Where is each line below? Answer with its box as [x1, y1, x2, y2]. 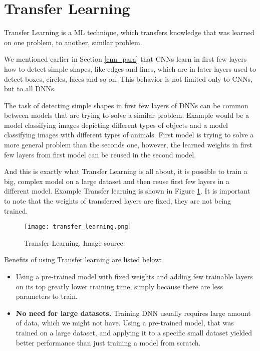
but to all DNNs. [4, 83, 56, 94]
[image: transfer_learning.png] [24, 223, 132, 231]
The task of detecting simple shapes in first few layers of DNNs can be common [4, 100, 248, 110]
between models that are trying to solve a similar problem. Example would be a [4, 110, 249, 120]
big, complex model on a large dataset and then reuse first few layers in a [4, 175, 229, 186]
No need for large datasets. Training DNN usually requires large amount [16, 307, 251, 318]
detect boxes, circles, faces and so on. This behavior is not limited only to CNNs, [4, 73, 253, 84]
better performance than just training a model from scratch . [16, 337, 201, 347]
